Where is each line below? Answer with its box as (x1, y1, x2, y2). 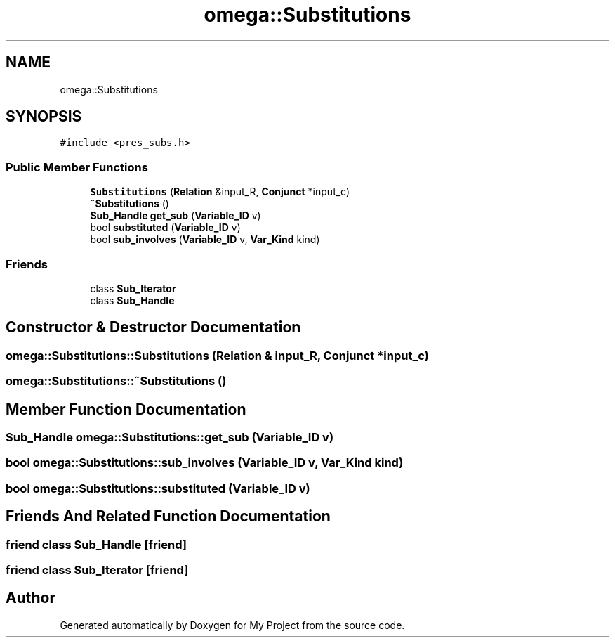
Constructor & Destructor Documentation (6, 318, 301, 337)
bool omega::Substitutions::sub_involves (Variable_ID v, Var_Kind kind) (6, 455, 404, 470)
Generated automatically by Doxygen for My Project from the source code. (60, 618, 405, 631)
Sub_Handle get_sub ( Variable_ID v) (90, 209, 261, 222)
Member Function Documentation (6, 400, 246, 418)
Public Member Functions (6, 160, 148, 174)
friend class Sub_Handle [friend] (6, 537, 187, 552)
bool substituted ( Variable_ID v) (90, 221, 241, 234)
